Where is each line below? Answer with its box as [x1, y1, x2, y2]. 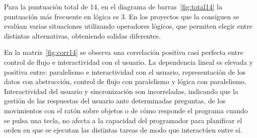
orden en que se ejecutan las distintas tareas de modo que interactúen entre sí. [4, 125, 243, 135]
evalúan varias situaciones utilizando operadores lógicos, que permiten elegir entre [4, 21, 253, 31]
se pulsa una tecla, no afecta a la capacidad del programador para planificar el [4, 115, 242, 125]
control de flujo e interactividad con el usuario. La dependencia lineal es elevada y [4, 56, 253, 67]
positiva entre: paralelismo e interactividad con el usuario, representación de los [4, 66, 246, 77]
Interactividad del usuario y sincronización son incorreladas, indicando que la [4, 86, 239, 96]
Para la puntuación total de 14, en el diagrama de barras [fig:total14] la [4, 1, 222, 11]
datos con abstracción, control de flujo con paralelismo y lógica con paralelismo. [4, 76, 247, 87]
